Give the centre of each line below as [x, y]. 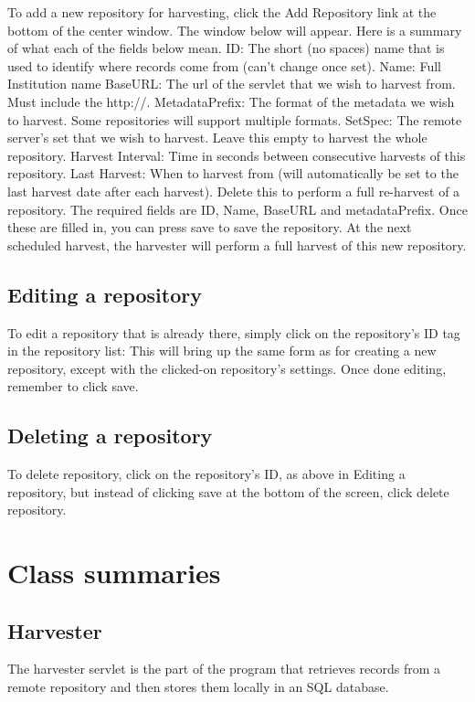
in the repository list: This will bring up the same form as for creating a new [222, 351]
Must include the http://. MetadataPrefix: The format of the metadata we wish [231, 101]
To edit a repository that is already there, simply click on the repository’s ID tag [234, 332]
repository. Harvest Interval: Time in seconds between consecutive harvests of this [237, 155]
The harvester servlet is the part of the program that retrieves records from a [224, 669]
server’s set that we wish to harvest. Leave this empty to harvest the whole [217, 138]
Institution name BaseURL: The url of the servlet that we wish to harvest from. [232, 84]
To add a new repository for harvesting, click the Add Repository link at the [222, 12]
